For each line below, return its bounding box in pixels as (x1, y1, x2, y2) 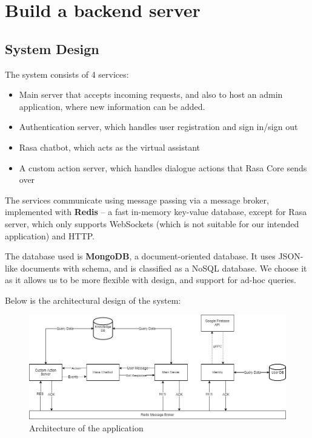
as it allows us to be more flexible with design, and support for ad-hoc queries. (5, 273, 296, 286)
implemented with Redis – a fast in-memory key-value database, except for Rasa (5, 205, 307, 218)
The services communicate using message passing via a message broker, (5, 193, 269, 206)
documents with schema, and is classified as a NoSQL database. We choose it (20, 261, 307, 274)
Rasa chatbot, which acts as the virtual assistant (19, 140, 200, 153)
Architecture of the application (29, 421, 144, 434)
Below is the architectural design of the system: (5, 293, 181, 306)
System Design (5, 39, 99, 58)
